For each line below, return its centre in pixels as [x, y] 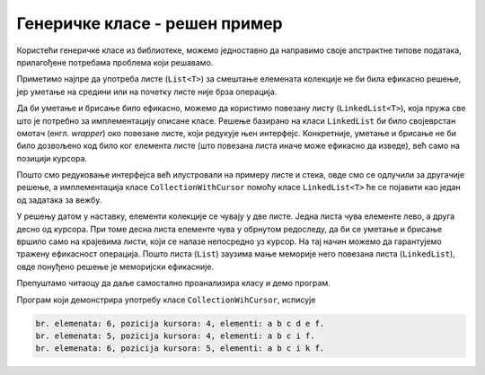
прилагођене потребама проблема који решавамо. [115, 62]
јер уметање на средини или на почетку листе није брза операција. [147, 92]
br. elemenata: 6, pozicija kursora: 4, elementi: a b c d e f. [180, 323]
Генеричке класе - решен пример [150, 23]
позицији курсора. [52, 158]
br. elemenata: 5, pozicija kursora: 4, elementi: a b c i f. [175, 336]
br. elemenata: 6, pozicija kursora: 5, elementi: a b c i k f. [180, 349]
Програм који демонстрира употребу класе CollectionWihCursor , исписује [166, 300]
